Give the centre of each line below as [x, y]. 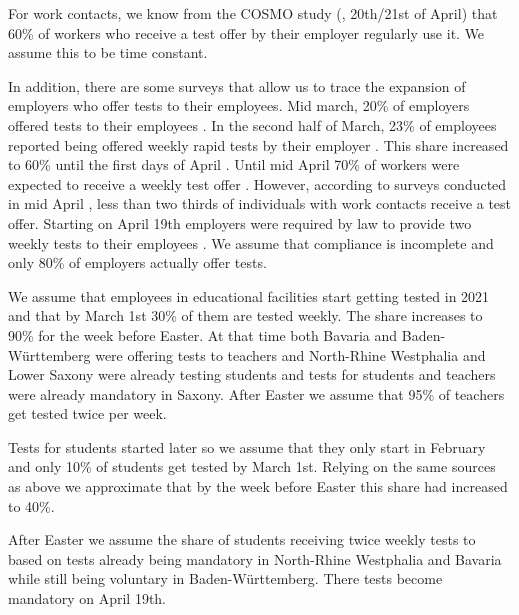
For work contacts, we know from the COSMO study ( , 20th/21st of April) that [253, 13]
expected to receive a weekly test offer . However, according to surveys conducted [257, 183]
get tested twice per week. [87, 413]
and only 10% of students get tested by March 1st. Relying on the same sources [252, 466]
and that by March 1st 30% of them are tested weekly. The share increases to [245, 315]
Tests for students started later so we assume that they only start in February [247, 446]
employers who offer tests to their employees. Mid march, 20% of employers [239, 105]
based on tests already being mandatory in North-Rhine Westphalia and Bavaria [255, 558]
